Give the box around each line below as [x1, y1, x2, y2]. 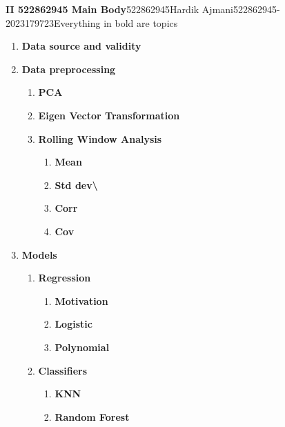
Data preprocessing [21, 61, 116, 76]
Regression [38, 270, 91, 285]
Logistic [55, 317, 92, 331]
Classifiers [38, 363, 88, 377]
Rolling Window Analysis [38, 131, 162, 146]
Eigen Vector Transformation [38, 108, 180, 122]
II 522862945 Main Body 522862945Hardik [6, 2, 199, 16]
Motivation [55, 293, 108, 308]
